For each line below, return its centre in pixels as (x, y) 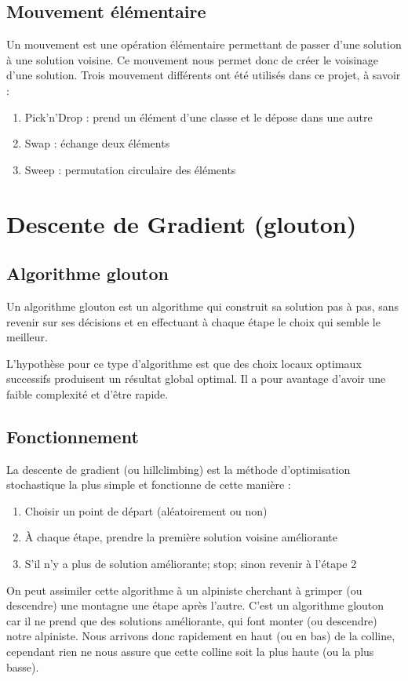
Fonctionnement (73, 436)
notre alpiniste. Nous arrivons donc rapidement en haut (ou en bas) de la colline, (201, 636)
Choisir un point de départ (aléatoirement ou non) (146, 510)
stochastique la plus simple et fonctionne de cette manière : (149, 484)
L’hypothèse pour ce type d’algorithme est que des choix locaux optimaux (184, 363)
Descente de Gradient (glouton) (182, 223)
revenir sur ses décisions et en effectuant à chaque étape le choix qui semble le (193, 321)
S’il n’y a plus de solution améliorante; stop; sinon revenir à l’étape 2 (191, 564)
